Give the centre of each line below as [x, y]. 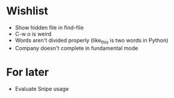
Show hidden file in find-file [49, 27]
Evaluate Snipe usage [42, 88]
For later [28, 72]
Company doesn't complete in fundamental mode [76, 48]
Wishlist [27, 11]
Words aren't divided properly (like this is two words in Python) [92, 41]
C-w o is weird [33, 33]
